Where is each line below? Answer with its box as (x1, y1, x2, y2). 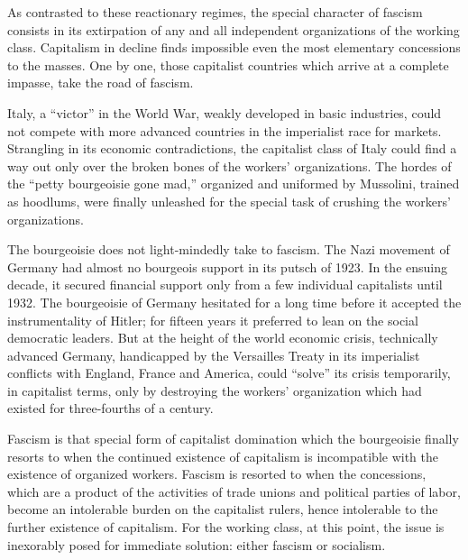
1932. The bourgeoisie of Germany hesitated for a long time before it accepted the (7, 292, 462, 311)
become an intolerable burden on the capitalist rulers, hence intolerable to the (7, 500, 438, 519)
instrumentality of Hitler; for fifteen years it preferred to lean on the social (7, 310, 418, 329)
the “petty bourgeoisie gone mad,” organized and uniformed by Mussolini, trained (7, 174, 460, 193)
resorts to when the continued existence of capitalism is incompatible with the (7, 446, 438, 465)
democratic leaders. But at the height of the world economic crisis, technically (7, 328, 438, 347)
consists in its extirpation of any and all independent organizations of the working (7, 20, 460, 39)
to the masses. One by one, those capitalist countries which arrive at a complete (7, 55, 449, 74)
